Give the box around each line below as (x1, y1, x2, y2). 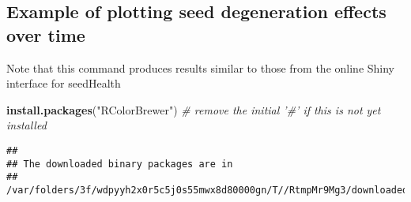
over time (6, 22, 85, 47)
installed (6, 117, 47, 133)
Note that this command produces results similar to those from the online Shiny (6, 59, 395, 76)
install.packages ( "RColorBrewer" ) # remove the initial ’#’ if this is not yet (6, 101, 381, 118)
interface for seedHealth (6, 75, 121, 92)
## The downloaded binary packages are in (6, 158, 233, 170)
